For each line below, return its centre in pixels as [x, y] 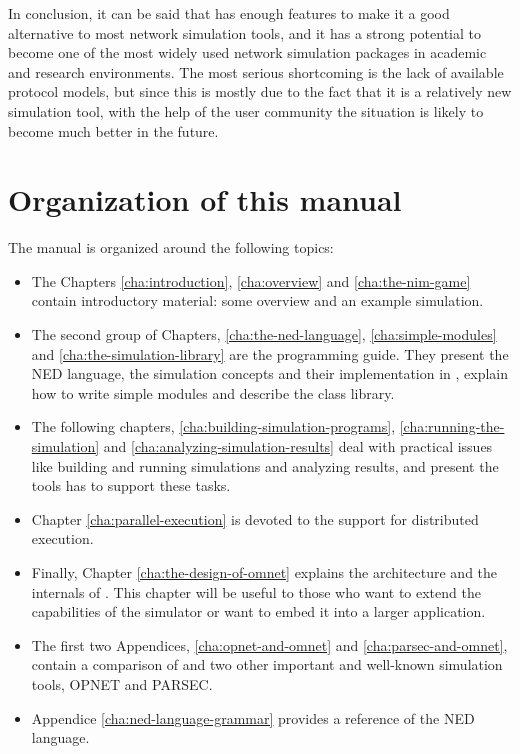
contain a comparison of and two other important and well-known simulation [267, 664]
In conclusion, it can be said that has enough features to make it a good [229, 13]
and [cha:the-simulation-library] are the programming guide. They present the [270, 353]
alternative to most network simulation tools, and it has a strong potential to [245, 32]
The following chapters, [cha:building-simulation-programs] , [213, 426]
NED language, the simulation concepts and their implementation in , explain [270, 373]
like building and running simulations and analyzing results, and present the [265, 465]
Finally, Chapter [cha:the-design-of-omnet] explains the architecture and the [264, 572]
